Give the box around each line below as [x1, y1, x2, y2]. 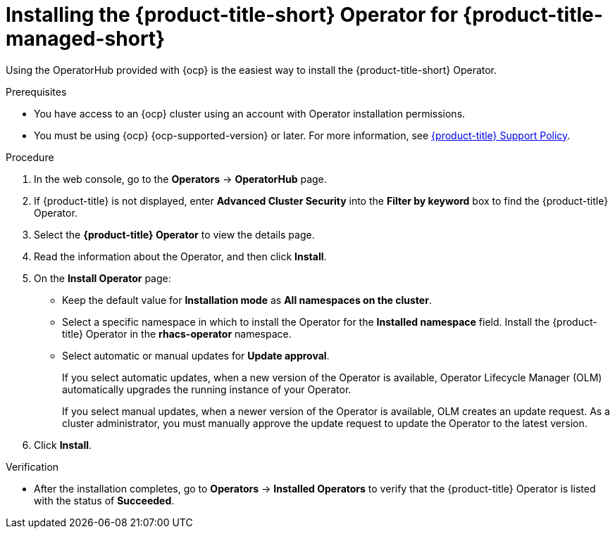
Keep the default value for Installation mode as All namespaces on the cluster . [62, 293, 432, 306]
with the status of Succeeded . [34, 494, 175, 507]
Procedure [6, 151, 54, 163]
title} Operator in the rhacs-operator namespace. [62, 327, 292, 340]
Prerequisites [6, 85, 67, 98]
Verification [6, 460, 59, 473]
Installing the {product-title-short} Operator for [6, 3, 459, 27]
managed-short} [6, 27, 166, 51]
